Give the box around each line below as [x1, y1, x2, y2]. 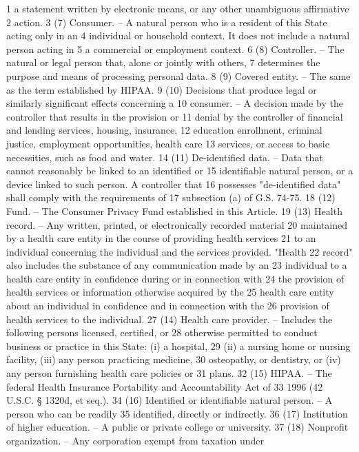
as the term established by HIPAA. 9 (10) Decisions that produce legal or [6, 82, 317, 96]
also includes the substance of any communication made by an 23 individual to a [6, 258, 347, 272]
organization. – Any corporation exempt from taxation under [6, 433, 264, 447]
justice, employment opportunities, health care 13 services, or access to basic [6, 136, 329, 150]
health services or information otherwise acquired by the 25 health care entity [6, 285, 334, 299]
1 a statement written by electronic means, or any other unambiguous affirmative [6, 1, 349, 15]
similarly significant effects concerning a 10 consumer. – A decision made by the [6, 96, 343, 110]
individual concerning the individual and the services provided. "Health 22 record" [6, 244, 353, 258]
